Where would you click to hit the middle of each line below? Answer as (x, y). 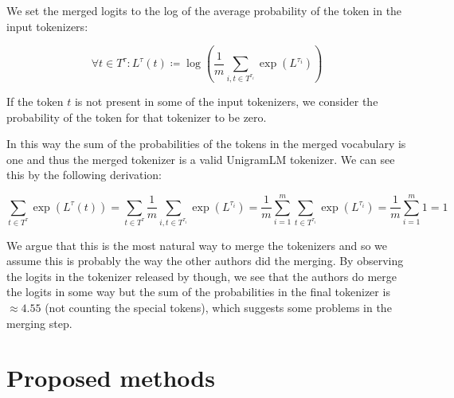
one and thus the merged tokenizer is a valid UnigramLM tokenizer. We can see (201, 159)
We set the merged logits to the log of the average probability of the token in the (204, 10)
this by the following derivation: (84, 175)
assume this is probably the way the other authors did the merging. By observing (205, 261)
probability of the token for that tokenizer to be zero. (137, 117)
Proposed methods (111, 378)
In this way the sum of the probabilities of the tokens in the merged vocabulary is (206, 144)
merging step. (39, 323)
